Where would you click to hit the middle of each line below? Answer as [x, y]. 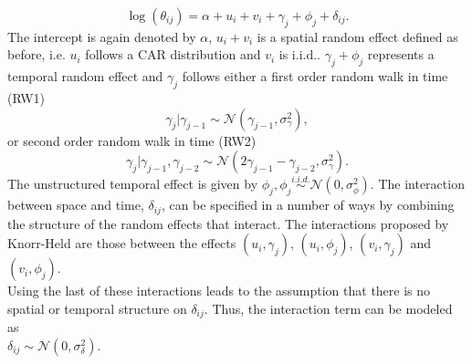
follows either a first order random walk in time [315, 76]
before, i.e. [37, 54]
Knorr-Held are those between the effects [122, 243]
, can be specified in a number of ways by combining [308, 205]
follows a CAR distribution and [173, 54]
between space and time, [76, 205]
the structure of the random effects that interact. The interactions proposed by [228, 223]
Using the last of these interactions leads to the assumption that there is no [219, 291]
